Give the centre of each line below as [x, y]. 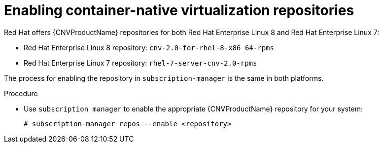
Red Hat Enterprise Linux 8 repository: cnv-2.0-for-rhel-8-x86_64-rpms [149, 47]
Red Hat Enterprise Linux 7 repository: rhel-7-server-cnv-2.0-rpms [140, 63]
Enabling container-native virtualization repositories [179, 10]
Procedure [21, 93]
